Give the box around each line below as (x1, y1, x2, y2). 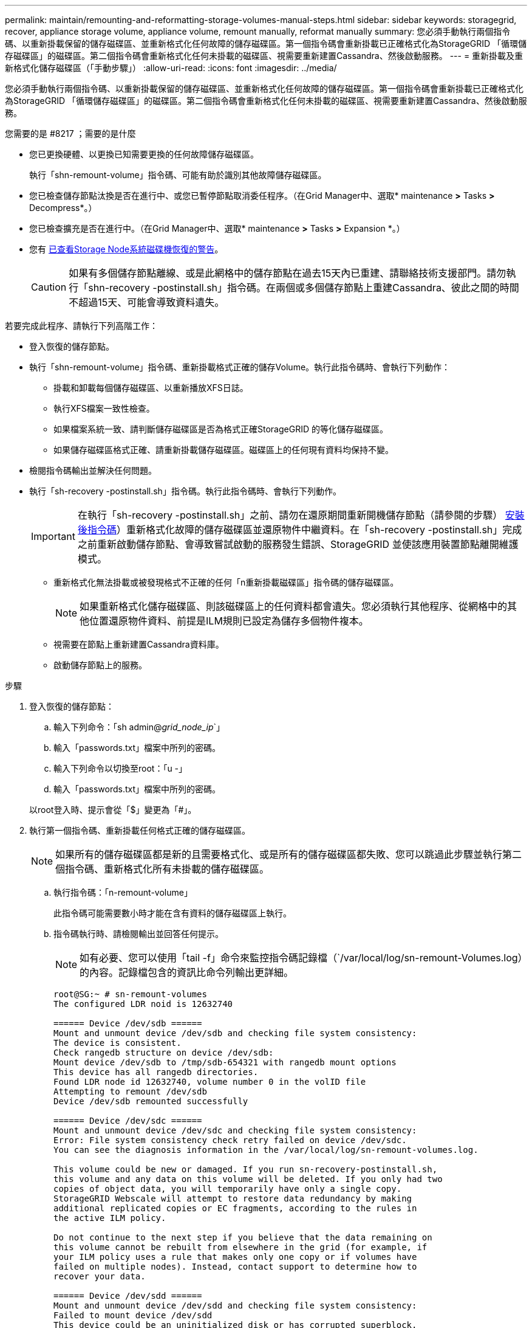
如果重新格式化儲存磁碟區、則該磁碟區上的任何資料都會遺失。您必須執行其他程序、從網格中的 (80, 600, 508, 612)
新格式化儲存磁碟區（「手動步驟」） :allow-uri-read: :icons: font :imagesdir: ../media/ (5, 63, 337, 73)
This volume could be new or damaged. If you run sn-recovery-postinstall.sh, (53, 1164, 438, 1174)
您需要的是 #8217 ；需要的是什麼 (5, 128, 136, 139)
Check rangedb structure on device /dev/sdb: (53, 1048, 274, 1057)
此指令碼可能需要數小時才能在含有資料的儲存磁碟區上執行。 (53, 908, 292, 918)
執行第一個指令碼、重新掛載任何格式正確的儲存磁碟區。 (29, 825, 250, 835)
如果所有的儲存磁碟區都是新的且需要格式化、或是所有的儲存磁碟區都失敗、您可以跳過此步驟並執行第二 (55, 848, 522, 860)
